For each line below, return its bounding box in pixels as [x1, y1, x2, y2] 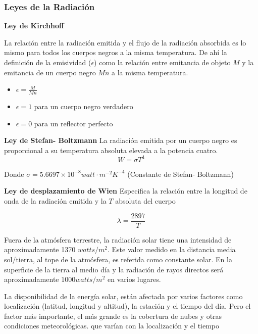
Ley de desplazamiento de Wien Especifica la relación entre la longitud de [4, 185, 247, 196]
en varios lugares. [108, 274, 161, 284]
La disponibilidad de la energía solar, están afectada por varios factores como [4, 291, 243, 301]
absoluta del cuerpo [115, 196, 176, 206]
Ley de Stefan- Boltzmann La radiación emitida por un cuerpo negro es [4, 135, 237, 146]
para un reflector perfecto [34, 118, 113, 128]
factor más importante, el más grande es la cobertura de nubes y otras [4, 310, 222, 321]
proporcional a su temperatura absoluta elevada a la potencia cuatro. [4, 145, 218, 155]
